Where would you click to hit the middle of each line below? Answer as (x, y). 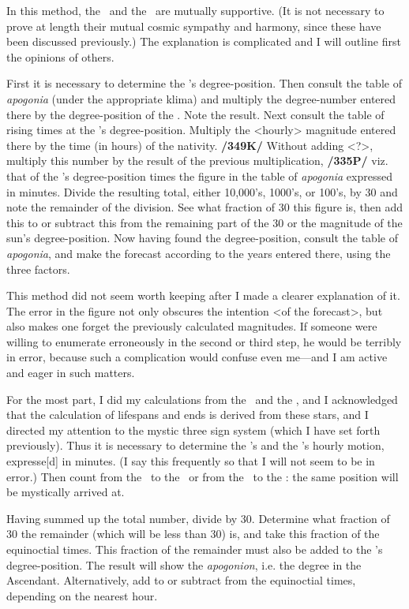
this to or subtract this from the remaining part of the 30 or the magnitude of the (204, 222)
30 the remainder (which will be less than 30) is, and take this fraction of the (193, 534)
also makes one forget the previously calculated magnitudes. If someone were (192, 326)
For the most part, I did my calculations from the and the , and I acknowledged (202, 399)
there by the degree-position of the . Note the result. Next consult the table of (195, 114)
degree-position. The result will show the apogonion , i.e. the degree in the (184, 564)
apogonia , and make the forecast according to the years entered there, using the (199, 253)
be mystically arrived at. (66, 492)
